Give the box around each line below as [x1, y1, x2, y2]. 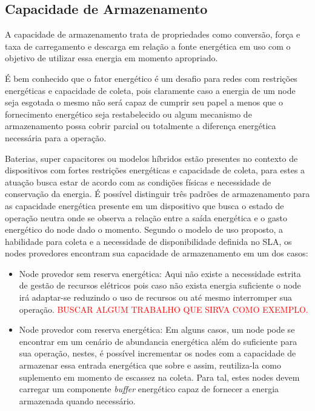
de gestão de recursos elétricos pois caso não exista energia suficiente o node [19, 279, 301, 292]
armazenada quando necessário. [19, 394, 136, 407]
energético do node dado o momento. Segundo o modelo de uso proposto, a [5, 223, 283, 236]
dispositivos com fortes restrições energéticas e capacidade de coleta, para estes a [5, 164, 305, 176]
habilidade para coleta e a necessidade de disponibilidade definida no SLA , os [5, 235, 292, 247]
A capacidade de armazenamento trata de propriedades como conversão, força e [5, 28, 300, 41]
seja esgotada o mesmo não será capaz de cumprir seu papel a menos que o [5, 96, 283, 109]
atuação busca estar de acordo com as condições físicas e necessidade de [5, 175, 271, 188]
